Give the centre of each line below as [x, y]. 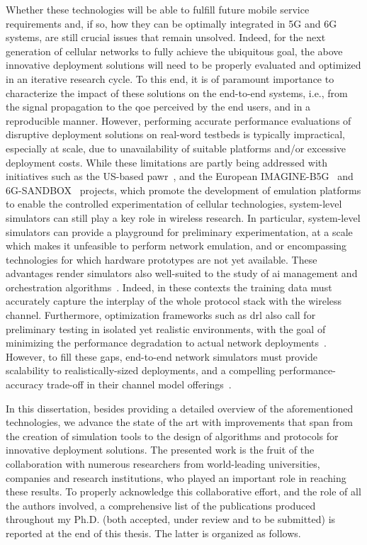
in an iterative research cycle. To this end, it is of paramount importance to [170, 78]
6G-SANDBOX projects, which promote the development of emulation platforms [183, 190]
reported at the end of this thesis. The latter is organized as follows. [153, 533]
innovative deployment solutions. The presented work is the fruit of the [160, 450]
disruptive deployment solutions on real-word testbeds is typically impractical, [175, 134]
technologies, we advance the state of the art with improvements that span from [179, 422]
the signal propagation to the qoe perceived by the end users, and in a [158, 107]
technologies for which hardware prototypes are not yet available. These [162, 259]
